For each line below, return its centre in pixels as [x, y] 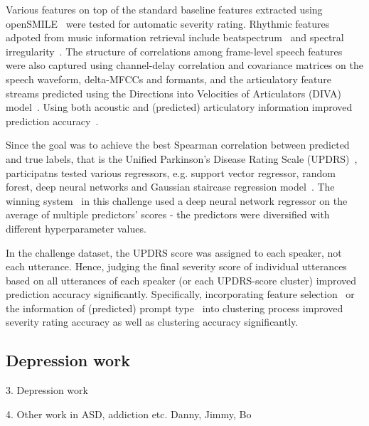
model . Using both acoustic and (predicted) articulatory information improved [179, 107]
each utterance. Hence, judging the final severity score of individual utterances [176, 266]
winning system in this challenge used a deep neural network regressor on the [177, 200]
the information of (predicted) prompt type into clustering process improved [175, 308]
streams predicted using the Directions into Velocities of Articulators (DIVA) [173, 93]
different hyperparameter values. [76, 228]
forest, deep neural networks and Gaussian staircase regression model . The [170, 187]
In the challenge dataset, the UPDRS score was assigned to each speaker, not [174, 252]
